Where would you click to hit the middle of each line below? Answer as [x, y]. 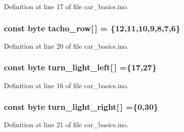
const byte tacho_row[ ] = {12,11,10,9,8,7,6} [92, 28]
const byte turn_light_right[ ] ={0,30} [81, 107]
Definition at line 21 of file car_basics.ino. [66, 125]
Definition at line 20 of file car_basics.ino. [66, 46]
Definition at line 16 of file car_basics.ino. [66, 85]
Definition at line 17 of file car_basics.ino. [66, 6]
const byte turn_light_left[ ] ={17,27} [80, 67]
